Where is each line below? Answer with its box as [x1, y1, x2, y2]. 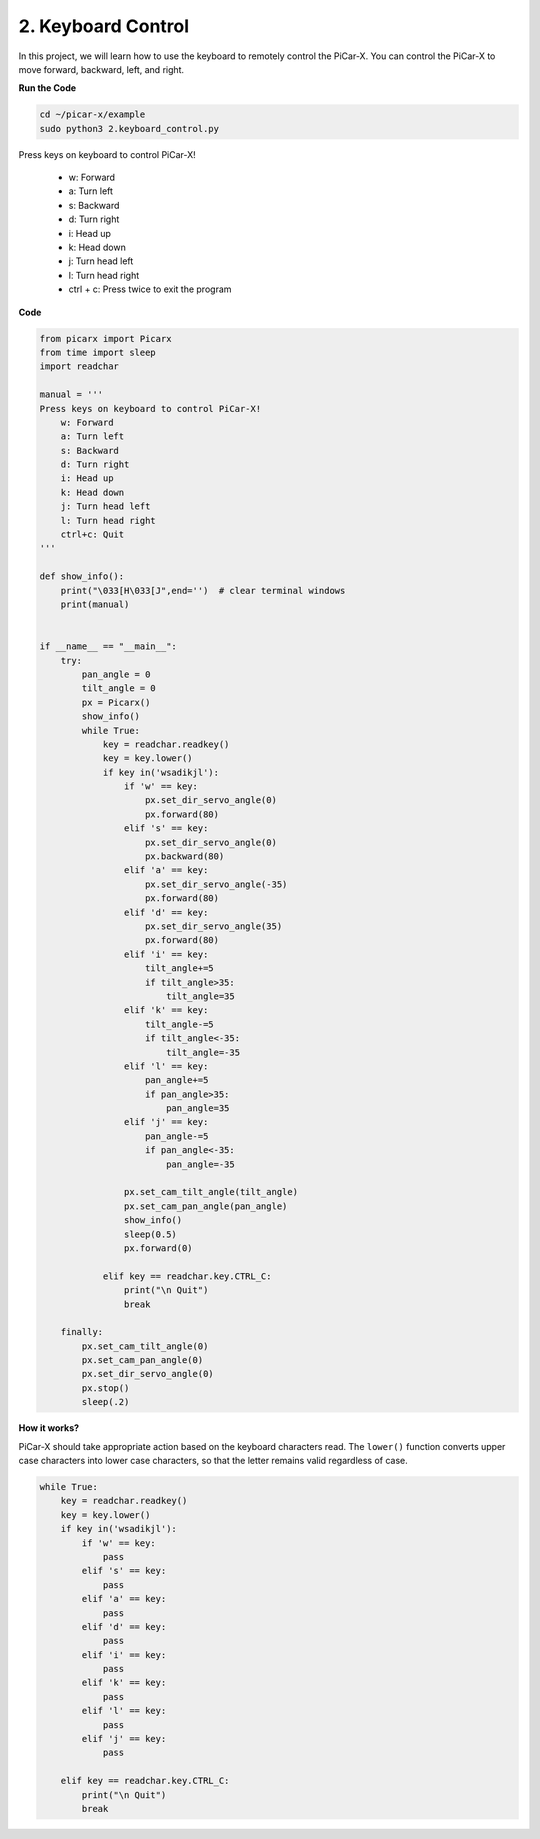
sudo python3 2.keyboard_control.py [39, 123, 220, 134]
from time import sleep [39, 346, 157, 358]
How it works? [18, 1422, 80, 1434]
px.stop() [81, 1382, 130, 1394]
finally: [60, 1326, 104, 1338]
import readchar [39, 361, 120, 372]
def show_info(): [39, 571, 125, 582]
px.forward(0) [123, 1242, 194, 1254]
